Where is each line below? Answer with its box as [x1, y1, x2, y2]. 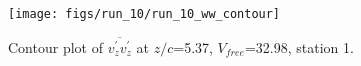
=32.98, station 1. [244, 36, 354, 57]
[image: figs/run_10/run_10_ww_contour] [8, 7, 281, 21]
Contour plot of [8, 36, 103, 57]
